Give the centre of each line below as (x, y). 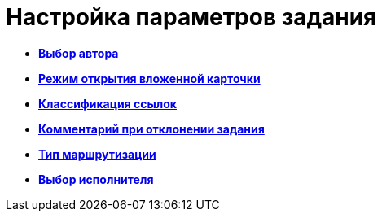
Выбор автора (79, 53)
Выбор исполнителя (96, 179)
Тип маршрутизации (97, 154)
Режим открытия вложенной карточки (149, 78)
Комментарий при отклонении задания (151, 129)
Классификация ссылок (108, 103)
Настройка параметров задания (191, 17)
